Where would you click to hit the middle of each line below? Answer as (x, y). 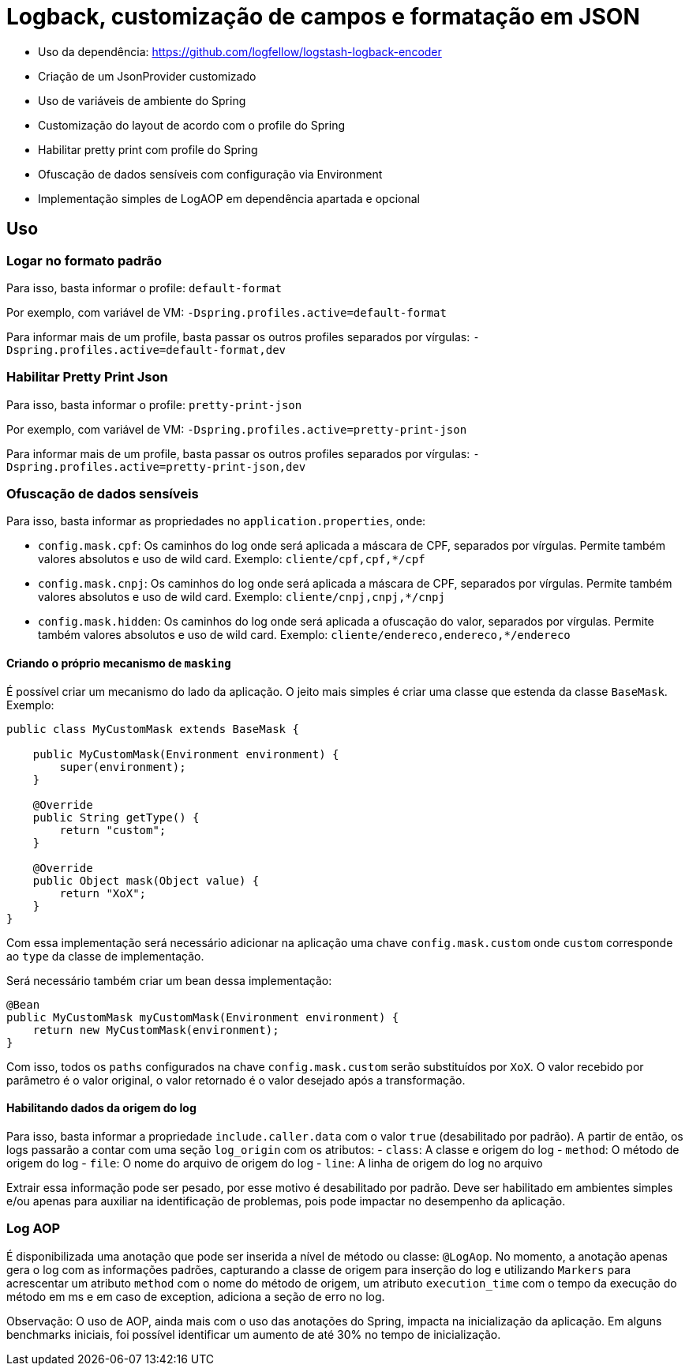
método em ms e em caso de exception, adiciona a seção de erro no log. (196, 1296)
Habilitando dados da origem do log (101, 1108)
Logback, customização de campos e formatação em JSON (323, 17)
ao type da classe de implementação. (105, 956)
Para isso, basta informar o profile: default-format (144, 288)
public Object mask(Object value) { (146, 880)
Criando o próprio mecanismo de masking (119, 663)
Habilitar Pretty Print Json (87, 377)
